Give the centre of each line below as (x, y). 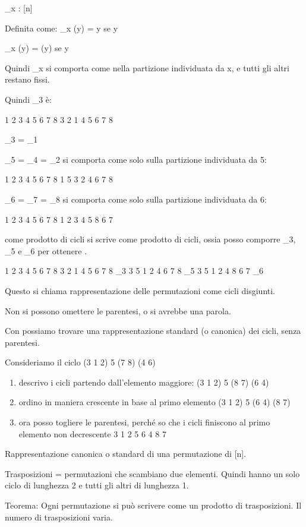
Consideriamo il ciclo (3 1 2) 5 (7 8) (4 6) (80, 362)
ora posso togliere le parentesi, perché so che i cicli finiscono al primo (144, 422)
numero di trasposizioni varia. (59, 517)
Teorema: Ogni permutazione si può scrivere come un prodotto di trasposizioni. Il (153, 505)
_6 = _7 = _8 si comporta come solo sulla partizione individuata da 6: (136, 199)
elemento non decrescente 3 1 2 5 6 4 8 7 (92, 433)
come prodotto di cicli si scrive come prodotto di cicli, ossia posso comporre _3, (150, 239)
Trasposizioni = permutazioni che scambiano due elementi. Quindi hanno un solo (152, 473)
